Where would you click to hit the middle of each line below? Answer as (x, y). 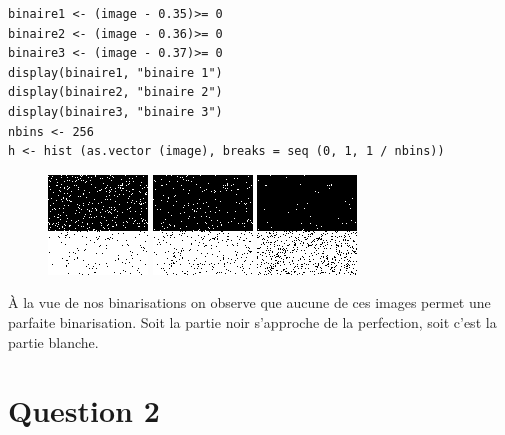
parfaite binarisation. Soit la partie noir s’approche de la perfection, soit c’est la (252, 321)
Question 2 (84, 410)
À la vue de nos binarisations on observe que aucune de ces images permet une (249, 302)
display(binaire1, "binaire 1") (115, 72)
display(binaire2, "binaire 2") (115, 92)
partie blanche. (53, 341)
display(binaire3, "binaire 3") (115, 111)
